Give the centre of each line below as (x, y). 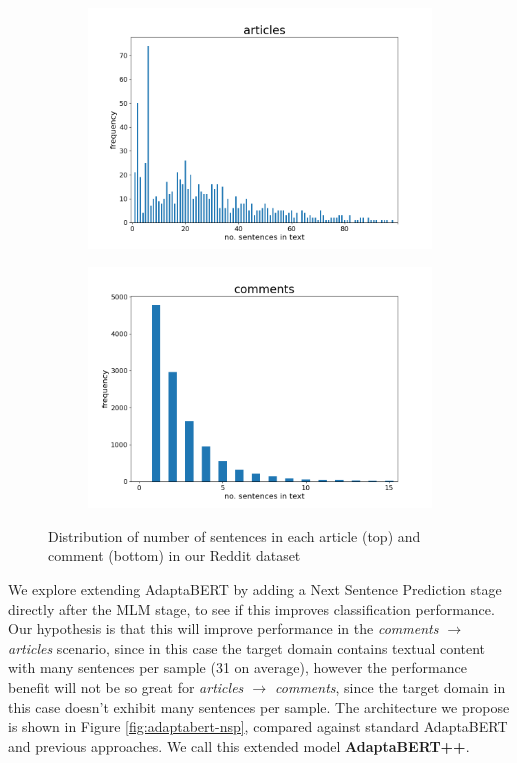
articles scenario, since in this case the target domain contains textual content (247, 647)
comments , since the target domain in (390, 686)
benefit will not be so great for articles (126, 686)
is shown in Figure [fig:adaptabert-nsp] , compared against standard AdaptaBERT (258, 726)
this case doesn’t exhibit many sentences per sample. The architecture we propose (259, 706)
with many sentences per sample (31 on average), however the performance (237, 667)
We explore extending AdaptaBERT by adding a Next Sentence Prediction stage (255, 588)
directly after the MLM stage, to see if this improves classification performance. (251, 608)
